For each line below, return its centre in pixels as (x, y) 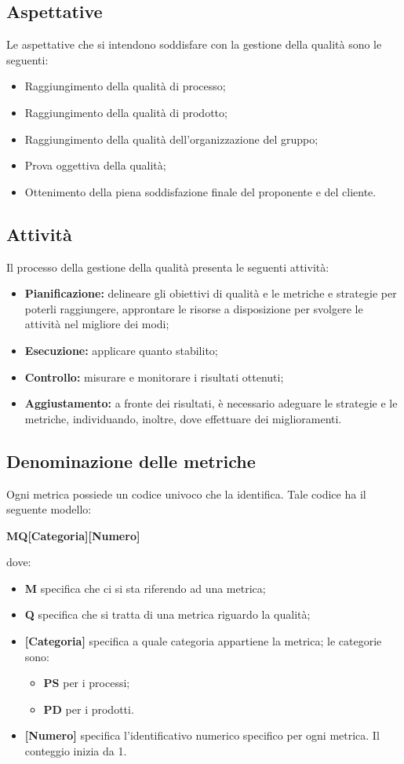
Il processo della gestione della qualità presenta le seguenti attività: (168, 267)
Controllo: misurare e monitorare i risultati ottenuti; (154, 377)
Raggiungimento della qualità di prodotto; (126, 112)
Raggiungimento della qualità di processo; (125, 86)
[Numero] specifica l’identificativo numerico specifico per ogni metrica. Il (202, 735)
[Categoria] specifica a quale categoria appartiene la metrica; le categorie (203, 641)
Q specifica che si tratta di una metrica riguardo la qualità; (167, 614)
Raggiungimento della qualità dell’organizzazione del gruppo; (171, 139)
